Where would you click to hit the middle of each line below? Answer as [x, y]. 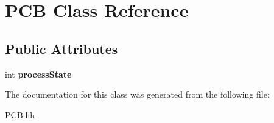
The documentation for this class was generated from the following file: [137, 94]
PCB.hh [20, 114]
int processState [38, 74]
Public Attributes [61, 48]
